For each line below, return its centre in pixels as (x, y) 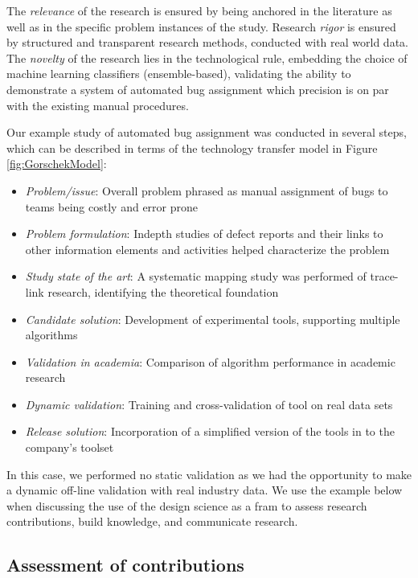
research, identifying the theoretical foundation (163, 291)
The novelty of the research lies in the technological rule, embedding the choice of (207, 57)
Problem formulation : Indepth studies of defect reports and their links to (204, 234)
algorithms (51, 335)
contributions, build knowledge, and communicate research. (152, 521)
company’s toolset (70, 447)
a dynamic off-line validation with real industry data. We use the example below (205, 490)
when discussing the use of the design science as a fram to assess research (187, 505)
